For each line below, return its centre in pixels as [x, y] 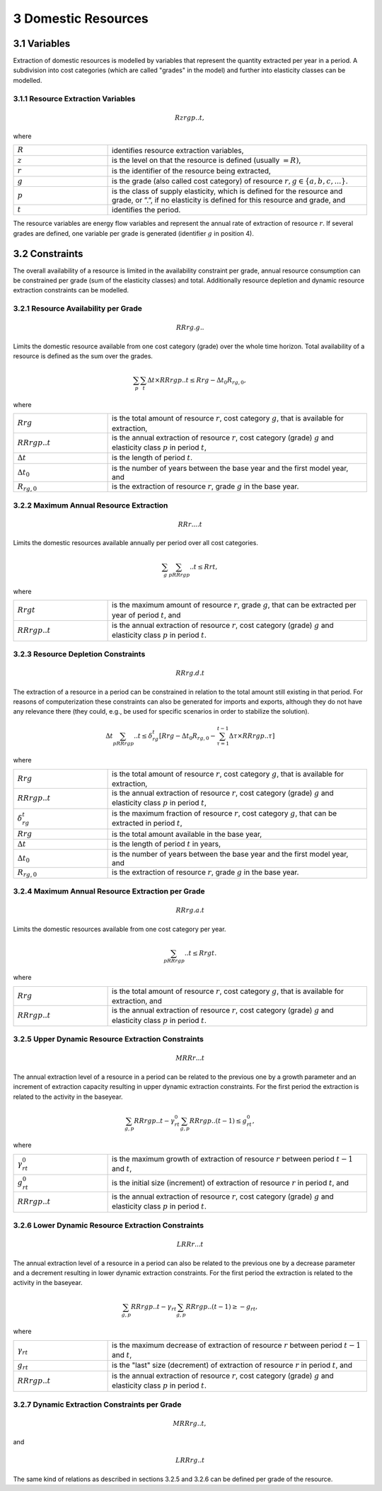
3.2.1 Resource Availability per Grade [78, 309]
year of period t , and [146, 615]
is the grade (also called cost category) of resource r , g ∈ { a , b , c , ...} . [230, 181]
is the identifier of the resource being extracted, [192, 171]
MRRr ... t [190, 1058]
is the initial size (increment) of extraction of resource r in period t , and [231, 1182]
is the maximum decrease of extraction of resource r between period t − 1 [236, 1345]
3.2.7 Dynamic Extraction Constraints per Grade [97, 1404]
